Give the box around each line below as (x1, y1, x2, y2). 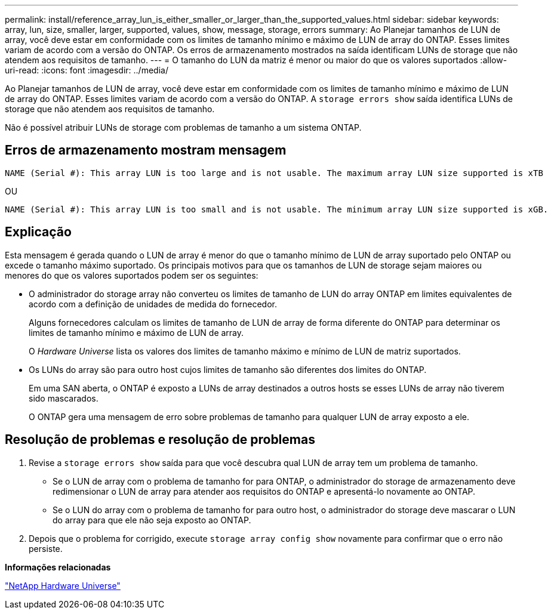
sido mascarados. (29, 393, 98, 403)
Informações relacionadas (5, 561, 111, 572)
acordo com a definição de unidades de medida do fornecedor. (29, 298, 277, 309)
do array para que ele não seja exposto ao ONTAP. (53, 514, 251, 525)
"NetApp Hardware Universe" (5, 580, 121, 591)
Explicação (5, 224, 72, 240)
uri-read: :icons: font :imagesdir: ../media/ (5, 65, 168, 75)
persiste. (29, 543, 63, 554)
